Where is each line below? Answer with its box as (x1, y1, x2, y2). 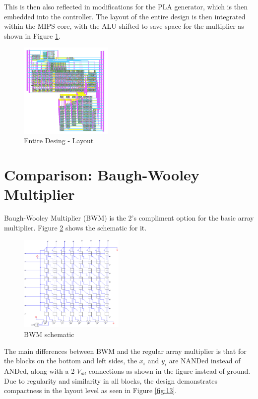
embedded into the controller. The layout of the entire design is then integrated (4, 11, 246, 21)
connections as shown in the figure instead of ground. (88, 365, 251, 376)
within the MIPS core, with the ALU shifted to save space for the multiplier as (4, 21, 244, 31)
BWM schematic (24, 329, 74, 339)
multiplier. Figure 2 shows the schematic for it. (4, 222, 147, 232)
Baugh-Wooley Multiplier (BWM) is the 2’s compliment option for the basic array (4, 213, 254, 223)
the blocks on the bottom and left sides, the (4, 355, 137, 366)
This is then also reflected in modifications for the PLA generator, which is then (4, 1, 248, 11)
